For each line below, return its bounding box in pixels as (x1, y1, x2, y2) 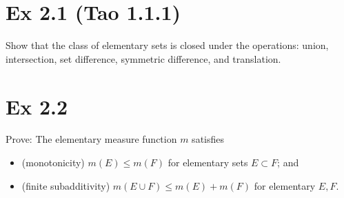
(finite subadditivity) (21, 178, 110, 192)
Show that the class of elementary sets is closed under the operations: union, (6, 38, 329, 52)
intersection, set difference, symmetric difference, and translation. (6, 51, 281, 66)
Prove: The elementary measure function (6, 132, 177, 146)
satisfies (192, 132, 225, 146)
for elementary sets (168, 155, 248, 170)
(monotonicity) (21, 155, 85, 170)
